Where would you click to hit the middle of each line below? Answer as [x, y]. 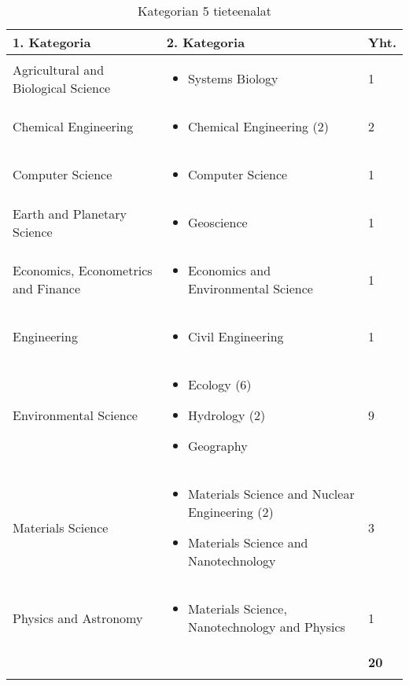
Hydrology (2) [227, 415]
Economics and [229, 270]
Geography [217, 446]
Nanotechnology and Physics [266, 627]
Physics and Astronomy [78, 618]
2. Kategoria [206, 42]
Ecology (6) [219, 384]
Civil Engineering [236, 336]
